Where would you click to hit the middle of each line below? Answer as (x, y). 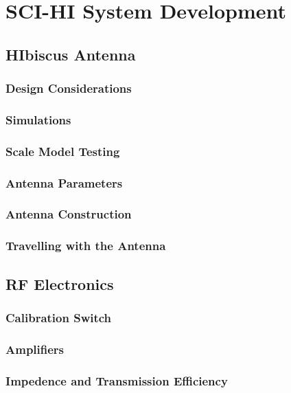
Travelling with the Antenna (86, 246)
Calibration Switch (59, 317)
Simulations (38, 119)
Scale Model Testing (63, 151)
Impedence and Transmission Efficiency (117, 380)
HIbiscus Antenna (71, 54)
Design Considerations (69, 88)
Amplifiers (35, 349)
